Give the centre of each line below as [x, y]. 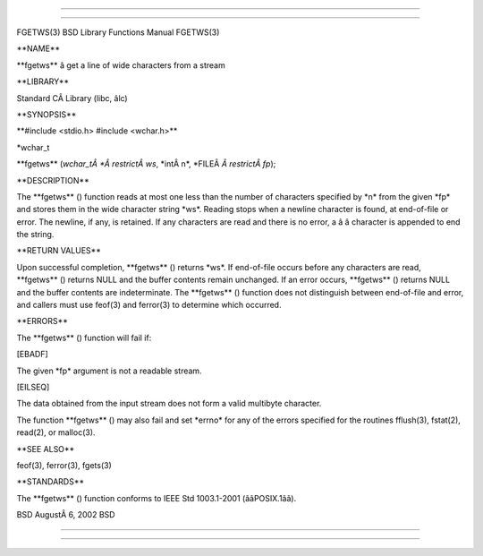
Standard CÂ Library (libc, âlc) [72, 98]
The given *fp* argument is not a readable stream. [109, 371]
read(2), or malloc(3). [56, 432]
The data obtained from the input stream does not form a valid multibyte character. [169, 404]
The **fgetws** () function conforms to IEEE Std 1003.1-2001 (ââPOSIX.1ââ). [157, 498]
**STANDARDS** [51, 482]
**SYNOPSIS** [47, 114]
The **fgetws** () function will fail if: [84, 338]
